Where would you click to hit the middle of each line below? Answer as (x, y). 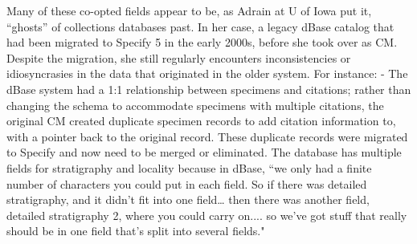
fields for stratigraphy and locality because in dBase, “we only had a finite (189, 167)
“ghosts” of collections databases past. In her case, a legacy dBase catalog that (200, 26)
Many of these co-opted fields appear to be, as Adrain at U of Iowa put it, (189, 10)
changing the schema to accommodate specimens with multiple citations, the (195, 105)
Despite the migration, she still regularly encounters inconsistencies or (179, 57)
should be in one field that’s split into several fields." (136, 231)
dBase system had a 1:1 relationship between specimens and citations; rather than (209, 89)
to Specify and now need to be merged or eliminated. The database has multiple (204, 152)
